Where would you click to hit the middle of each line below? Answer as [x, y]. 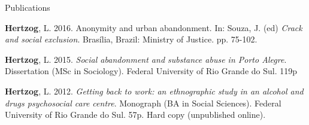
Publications [28, 7]
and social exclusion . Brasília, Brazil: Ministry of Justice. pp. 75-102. [131, 39]
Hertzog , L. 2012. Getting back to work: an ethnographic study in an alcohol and [154, 91]
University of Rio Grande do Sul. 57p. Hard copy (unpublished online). [135, 115]
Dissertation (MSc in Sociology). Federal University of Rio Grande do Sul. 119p [151, 71]
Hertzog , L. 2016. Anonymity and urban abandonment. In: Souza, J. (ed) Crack [154, 27]
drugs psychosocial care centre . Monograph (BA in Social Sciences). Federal [143, 103]
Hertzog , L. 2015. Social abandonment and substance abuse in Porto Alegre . [146, 59]
